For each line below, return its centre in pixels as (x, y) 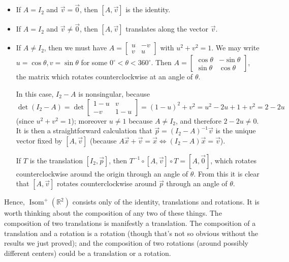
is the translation (56, 160)
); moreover (89, 120)
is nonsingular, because (114, 94)
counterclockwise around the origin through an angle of (102, 173)
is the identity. (148, 9)
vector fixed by (39, 140)
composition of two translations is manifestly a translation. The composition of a (130, 223)
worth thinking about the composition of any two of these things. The (113, 213)
